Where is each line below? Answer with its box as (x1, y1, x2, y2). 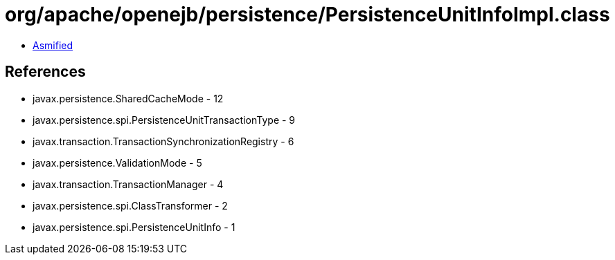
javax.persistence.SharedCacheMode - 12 (33, 92, 224, 104)
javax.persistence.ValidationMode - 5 (33, 156, 202, 169)
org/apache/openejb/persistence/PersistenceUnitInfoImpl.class (5, 3, 610, 26)
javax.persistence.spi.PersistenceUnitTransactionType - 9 (33, 113, 296, 126)
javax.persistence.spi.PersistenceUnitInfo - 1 (33, 221, 235, 233)
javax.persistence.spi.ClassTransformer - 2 (33, 199, 228, 212)
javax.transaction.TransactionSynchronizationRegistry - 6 (33, 135, 294, 147)
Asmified (33, 39, 73, 51)
